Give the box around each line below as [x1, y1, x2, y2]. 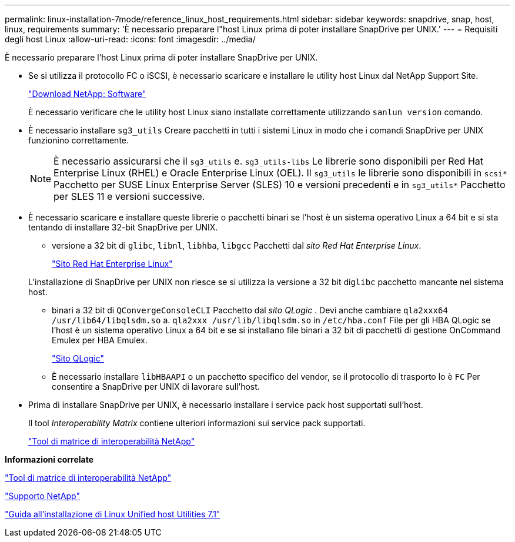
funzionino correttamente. [28, 135, 129, 145]
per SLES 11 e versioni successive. [53, 190, 205, 202]
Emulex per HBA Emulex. [52, 335, 148, 345]
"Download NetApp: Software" [28, 89, 146, 99]
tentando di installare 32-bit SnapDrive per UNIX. [28, 222, 218, 232]
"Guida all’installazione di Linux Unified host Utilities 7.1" [5, 509, 220, 519]
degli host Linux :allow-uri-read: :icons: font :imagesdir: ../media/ [5, 34, 256, 44]
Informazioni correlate [5, 454, 94, 464]
